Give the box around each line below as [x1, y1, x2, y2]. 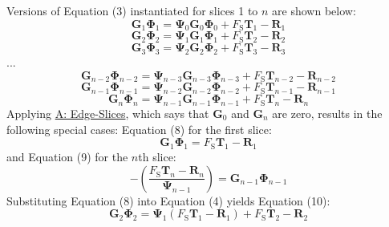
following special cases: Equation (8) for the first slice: [6, 120, 272, 137]
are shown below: [272, 2, 356, 18]
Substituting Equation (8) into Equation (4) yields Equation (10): [6, 192, 330, 209]
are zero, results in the [272, 104, 383, 121]
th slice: [138, 148, 176, 164]
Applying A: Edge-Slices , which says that [6, 104, 209, 121]
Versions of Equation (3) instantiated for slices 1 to [6, 2, 258, 18]
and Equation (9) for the [6, 148, 128, 164]
